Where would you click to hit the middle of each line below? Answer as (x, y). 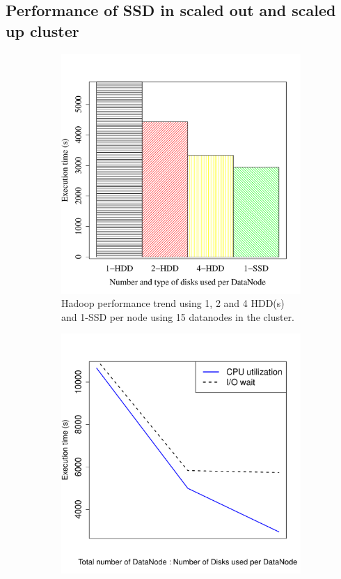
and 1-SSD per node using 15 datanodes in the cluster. (178, 316)
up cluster (42, 30)
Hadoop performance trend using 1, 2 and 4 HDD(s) (173, 303)
